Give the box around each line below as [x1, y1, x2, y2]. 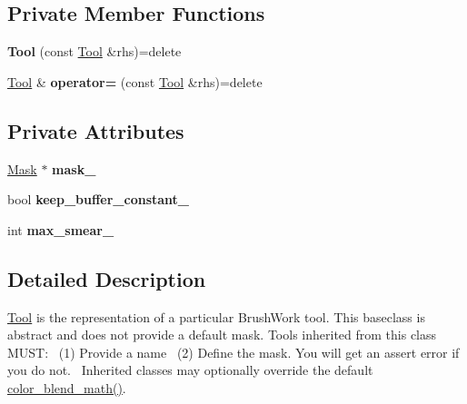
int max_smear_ [7, 220, 114, 239]
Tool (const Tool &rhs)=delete [7, 42, 182, 61]
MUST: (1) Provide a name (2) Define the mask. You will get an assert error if [7, 342, 460, 361]
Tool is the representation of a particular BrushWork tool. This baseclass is [7, 307, 425, 326]
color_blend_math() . [7, 378, 126, 397]
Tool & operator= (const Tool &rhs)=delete [7, 72, 263, 91]
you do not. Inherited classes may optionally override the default [7, 360, 373, 379]
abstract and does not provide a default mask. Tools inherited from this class [7, 325, 437, 344]
